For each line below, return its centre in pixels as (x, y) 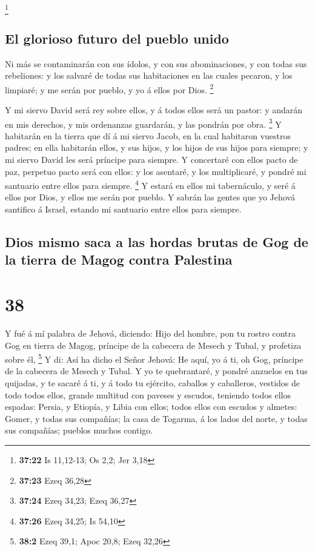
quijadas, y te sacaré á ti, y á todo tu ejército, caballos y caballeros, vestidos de (153, 382)
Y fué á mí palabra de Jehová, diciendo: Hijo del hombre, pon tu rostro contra (150, 333)
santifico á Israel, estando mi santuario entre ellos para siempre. (123, 209)
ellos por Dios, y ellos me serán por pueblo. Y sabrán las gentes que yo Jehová (150, 197)
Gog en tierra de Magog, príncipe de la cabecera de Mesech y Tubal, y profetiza (153, 345)
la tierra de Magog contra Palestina (119, 259)
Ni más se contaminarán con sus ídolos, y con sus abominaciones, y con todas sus (156, 63)
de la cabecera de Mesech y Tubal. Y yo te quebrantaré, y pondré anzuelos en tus (156, 371)
